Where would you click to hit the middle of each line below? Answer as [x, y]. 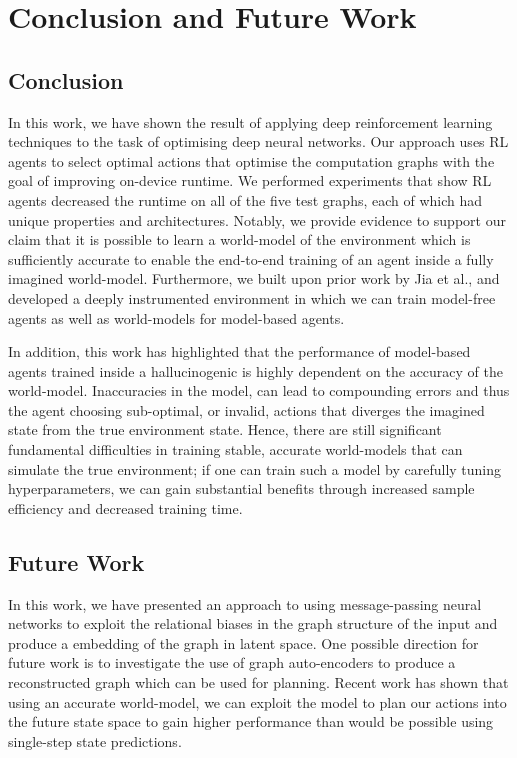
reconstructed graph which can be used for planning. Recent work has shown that [258, 682]
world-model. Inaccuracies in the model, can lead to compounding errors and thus [259, 390]
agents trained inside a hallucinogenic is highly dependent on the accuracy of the [255, 370]
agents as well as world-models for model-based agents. [176, 317]
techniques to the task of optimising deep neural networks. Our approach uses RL [258, 141]
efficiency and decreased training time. [125, 507]
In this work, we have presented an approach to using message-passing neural [245, 603]
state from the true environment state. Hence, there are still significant [225, 429]
